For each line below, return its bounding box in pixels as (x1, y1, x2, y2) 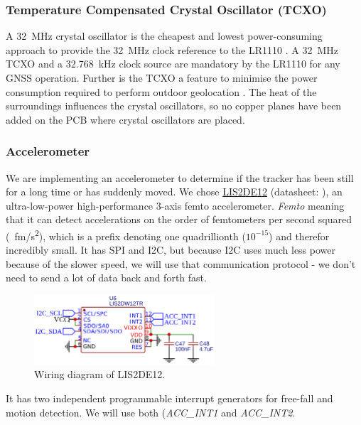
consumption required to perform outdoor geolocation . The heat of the (6, 84, 317, 99)
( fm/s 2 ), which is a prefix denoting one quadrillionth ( (6, 226, 246, 243)
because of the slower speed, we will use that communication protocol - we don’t (6, 256, 356, 271)
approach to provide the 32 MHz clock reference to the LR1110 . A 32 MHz (6, 42, 338, 57)
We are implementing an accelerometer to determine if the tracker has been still (6, 170, 354, 185)
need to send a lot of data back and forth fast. (6, 270, 207, 285)
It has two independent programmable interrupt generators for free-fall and (6, 391, 333, 406)
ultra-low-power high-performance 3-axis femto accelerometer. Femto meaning (6, 198, 345, 212)
